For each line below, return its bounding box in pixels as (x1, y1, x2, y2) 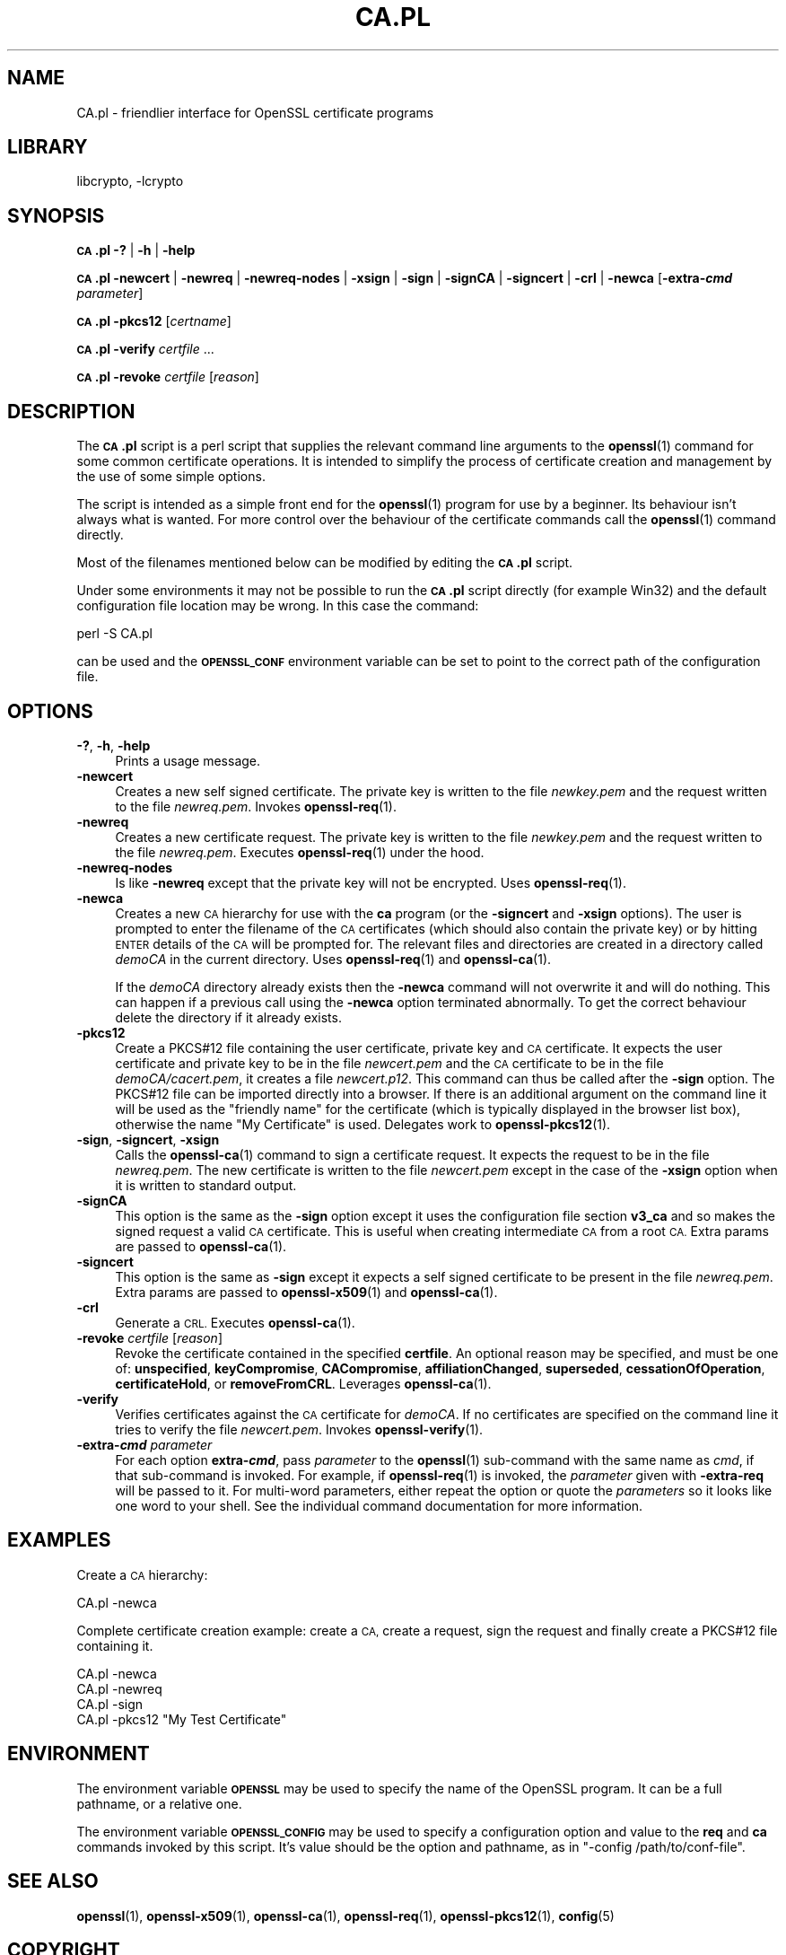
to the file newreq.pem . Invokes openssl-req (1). (115, 798, 397, 814)
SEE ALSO (7, 1870, 99, 1893)
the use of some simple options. (76, 469, 266, 485)
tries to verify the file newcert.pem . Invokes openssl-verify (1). (115, 1421, 484, 1437)
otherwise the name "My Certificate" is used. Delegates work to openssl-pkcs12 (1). (115, 1116, 611, 1132)
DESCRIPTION (7, 399, 135, 423)
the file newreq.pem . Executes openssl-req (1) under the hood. (115, 844, 485, 860)
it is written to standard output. (115, 1177, 297, 1193)
